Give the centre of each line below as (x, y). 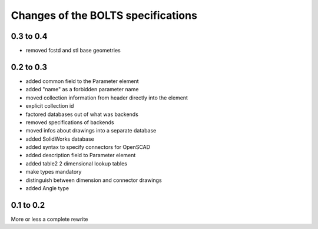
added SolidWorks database (60, 139)
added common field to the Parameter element (82, 81)
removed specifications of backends (70, 122)
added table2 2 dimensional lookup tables (77, 163)
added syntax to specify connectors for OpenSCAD (88, 147)
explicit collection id (50, 106)
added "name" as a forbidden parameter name (82, 89)
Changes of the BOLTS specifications (104, 15)
